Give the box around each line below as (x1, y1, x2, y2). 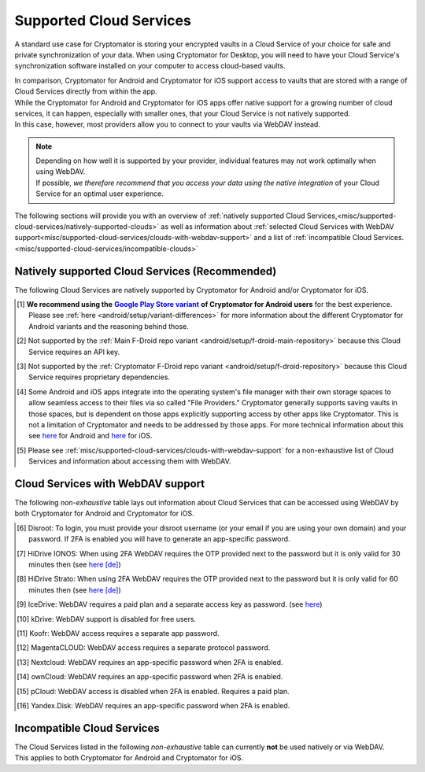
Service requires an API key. (28, 347, 120, 356)
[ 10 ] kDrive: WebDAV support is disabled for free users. (17, 614, 197, 623)
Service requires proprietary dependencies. (28, 372, 171, 382)
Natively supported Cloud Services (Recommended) (14, 264, 277, 278)
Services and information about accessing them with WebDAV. (28, 456, 231, 466)
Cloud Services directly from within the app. (14, 87, 157, 96)
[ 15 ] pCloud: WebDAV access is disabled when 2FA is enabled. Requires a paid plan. (17, 686, 290, 696)
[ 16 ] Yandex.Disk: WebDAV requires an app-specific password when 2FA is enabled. (17, 700, 290, 710)
